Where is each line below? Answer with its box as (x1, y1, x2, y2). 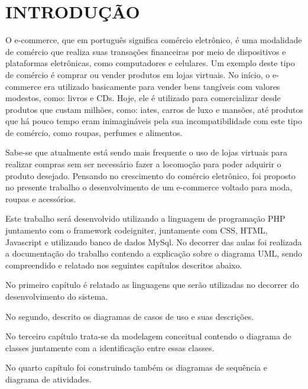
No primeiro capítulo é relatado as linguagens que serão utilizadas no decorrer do (5, 278, 299, 291)
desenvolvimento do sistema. (5, 290, 108, 302)
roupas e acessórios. (5, 192, 76, 205)
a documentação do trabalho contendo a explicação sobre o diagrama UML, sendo (5, 247, 303, 260)
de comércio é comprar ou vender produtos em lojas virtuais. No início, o (5, 68, 270, 80)
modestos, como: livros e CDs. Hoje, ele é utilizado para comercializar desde (5, 92, 281, 104)
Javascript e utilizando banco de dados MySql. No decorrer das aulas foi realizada (5, 235, 302, 248)
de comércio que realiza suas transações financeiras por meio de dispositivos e (5, 45, 286, 57)
